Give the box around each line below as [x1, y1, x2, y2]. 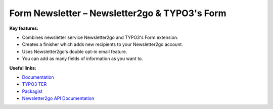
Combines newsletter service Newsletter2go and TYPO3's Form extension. [22, 34, 178, 40]
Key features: [9, 25, 39, 31]
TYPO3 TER [22, 81, 47, 87]
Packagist [22, 88, 43, 94]
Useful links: [9, 65, 36, 71]
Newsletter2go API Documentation [22, 95, 95, 101]
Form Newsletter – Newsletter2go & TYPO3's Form [9, 8, 226, 19]
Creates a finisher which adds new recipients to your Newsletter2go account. [22, 41, 183, 47]
